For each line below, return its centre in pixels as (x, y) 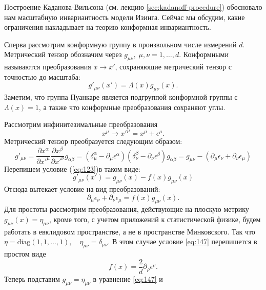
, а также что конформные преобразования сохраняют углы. (132, 107)
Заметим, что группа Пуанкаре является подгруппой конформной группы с (121, 97)
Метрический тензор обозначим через (63, 54)
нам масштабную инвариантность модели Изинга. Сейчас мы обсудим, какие (125, 17)
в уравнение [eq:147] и (128, 278)
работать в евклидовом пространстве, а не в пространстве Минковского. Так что (130, 231)
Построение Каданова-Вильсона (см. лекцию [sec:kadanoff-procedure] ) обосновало (133, 7)
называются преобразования (48, 67)
